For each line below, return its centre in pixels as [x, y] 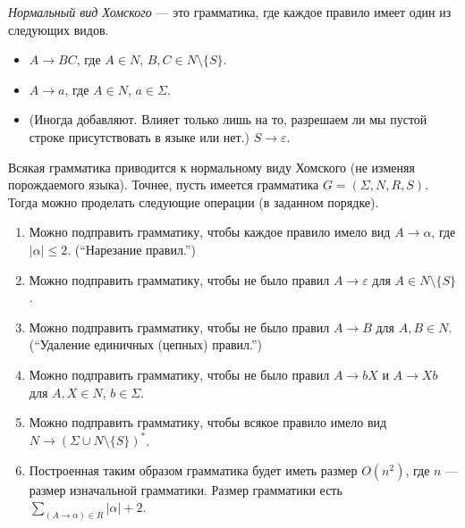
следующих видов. [59, 29]
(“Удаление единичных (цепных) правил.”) [145, 344]
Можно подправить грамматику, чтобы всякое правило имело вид [208, 422]
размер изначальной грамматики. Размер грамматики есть [186, 489]
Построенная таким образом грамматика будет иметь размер [193, 469]
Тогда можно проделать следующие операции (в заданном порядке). [194, 201]
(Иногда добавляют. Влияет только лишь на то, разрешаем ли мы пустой [228, 119]
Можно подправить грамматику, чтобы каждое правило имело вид [210, 232]
